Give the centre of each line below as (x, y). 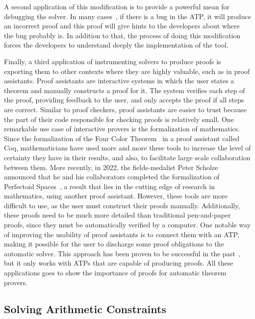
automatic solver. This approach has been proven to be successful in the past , (122, 253)
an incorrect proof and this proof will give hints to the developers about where (122, 26)
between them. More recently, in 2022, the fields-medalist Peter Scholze (111, 167)
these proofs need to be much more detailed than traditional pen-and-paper (117, 215)
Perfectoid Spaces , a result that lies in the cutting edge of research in (109, 186)
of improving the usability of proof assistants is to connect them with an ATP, (122, 234)
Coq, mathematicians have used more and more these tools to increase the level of (127, 148)
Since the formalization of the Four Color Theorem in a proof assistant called (122, 138)
